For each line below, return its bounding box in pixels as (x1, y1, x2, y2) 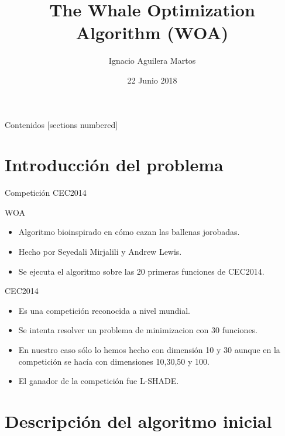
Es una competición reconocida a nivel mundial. (18, 304, 190, 316)
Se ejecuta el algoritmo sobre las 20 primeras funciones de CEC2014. (18, 265, 265, 277)
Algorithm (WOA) (75, 20, 229, 44)
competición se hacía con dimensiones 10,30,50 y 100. (18, 355, 210, 367)
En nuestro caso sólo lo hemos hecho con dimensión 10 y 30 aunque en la (18, 343, 280, 355)
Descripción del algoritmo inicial (5, 409, 272, 432)
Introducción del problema (5, 153, 224, 177)
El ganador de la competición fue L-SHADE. (18, 375, 179, 387)
